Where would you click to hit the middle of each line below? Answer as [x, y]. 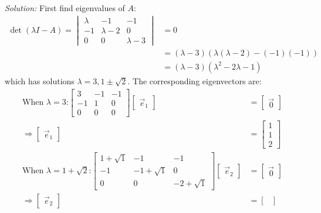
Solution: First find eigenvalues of [65, 8]
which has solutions [40, 80]
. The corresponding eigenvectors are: [195, 80]
